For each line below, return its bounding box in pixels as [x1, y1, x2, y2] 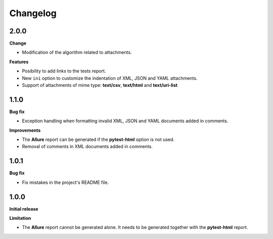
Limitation [9, 215, 31, 221]
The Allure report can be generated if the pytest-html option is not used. [22, 136, 174, 142]
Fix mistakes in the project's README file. [22, 179, 109, 185]
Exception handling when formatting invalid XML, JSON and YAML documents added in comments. [22, 118, 229, 124]
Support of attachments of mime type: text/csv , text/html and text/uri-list [22, 82, 178, 88]
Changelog [9, 8, 57, 19]
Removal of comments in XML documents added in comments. [22, 144, 153, 150]
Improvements [9, 127, 41, 133]
